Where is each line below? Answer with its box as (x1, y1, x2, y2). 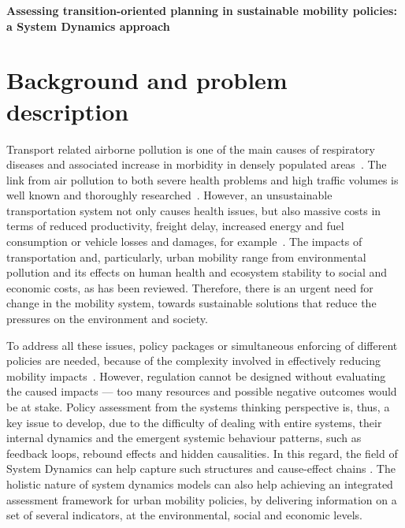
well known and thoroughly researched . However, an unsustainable (6, 187, 333, 203)
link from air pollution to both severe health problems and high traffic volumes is (6, 171, 399, 188)
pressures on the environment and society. (6, 310, 208, 327)
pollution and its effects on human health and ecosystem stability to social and (6, 264, 388, 281)
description (6, 95, 129, 127)
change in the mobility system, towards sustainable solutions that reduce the (6, 295, 377, 311)
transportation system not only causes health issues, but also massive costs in (6, 202, 381, 218)
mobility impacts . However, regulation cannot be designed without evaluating (6, 367, 386, 384)
